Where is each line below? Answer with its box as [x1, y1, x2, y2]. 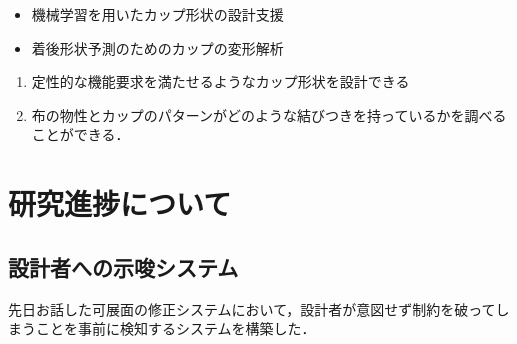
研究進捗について [8, 183, 232, 224]
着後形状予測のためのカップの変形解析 [31, 37, 284, 58]
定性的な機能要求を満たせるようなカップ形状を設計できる [31, 71, 410, 92]
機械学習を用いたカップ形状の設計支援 [31, 4, 284, 24]
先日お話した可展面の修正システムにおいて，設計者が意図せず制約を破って [8, 298, 496, 319]
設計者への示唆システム [8, 251, 239, 282]
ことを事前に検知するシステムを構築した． [35, 318, 316, 339]
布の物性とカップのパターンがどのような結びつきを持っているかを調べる [31, 104, 507, 125]
